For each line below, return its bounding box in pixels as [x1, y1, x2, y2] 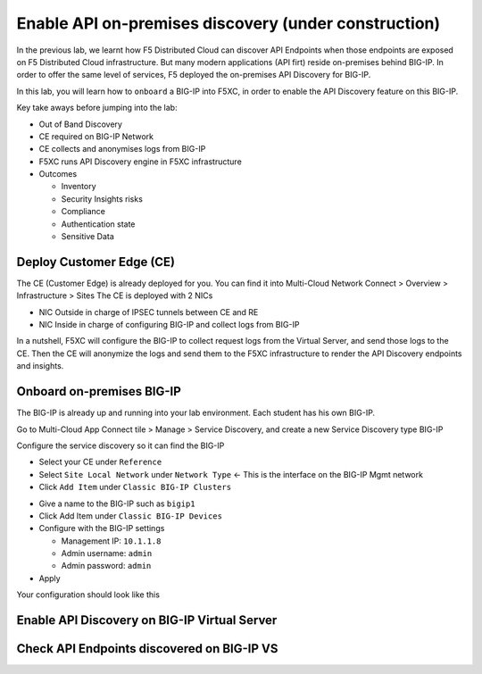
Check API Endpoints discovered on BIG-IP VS [16, 641, 278, 656]
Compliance [61, 206, 106, 217]
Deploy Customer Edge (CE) [16, 254, 176, 270]
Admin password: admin [61, 561, 152, 571]
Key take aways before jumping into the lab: [16, 103, 178, 113]
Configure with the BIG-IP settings [38, 523, 165, 534]
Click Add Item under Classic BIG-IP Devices [38, 510, 223, 521]
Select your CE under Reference [38, 456, 162, 468]
